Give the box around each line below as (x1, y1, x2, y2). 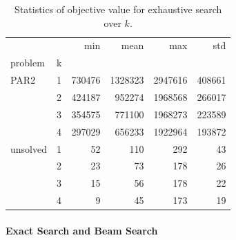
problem (10, 55, 45, 70)
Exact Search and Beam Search (6, 223, 158, 237)
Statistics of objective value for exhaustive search (14, 2, 222, 16)
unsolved (10, 141, 47, 156)
